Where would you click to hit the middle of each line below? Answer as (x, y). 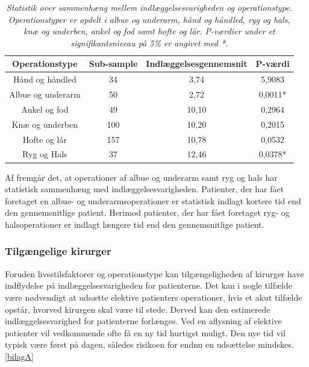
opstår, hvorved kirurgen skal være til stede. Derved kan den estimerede (138, 309)
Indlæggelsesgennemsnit (197, 64)
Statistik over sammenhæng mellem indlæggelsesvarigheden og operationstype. (149, 7)
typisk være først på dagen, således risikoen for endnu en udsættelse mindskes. (149, 344)
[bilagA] (19, 356)
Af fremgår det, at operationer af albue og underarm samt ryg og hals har (141, 177)
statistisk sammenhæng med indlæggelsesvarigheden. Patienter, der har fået (145, 189)
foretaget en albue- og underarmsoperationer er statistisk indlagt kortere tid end (153, 200)
